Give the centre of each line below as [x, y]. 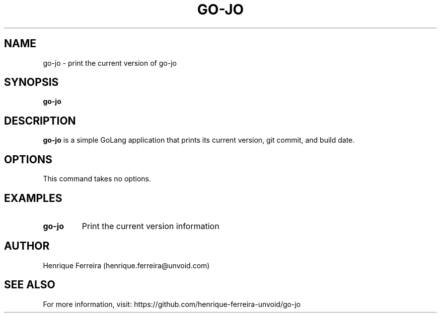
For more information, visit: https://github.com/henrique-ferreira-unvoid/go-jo [172, 304]
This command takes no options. [97, 179]
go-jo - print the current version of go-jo [110, 63]
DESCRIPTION [40, 121]
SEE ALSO [30, 285]
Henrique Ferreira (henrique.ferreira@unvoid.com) [126, 265]
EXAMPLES [33, 198]
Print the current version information [151, 226]
